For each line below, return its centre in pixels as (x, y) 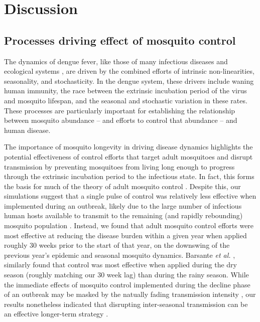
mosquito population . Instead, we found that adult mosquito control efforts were (129, 225)
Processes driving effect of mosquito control (120, 40)
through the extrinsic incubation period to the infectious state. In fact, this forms (129, 176)
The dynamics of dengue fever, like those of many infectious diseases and (116, 61)
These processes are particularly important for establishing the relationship (120, 110)
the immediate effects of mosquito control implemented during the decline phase (127, 284)
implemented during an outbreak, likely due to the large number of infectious (123, 205)
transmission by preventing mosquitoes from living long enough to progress (119, 166)
